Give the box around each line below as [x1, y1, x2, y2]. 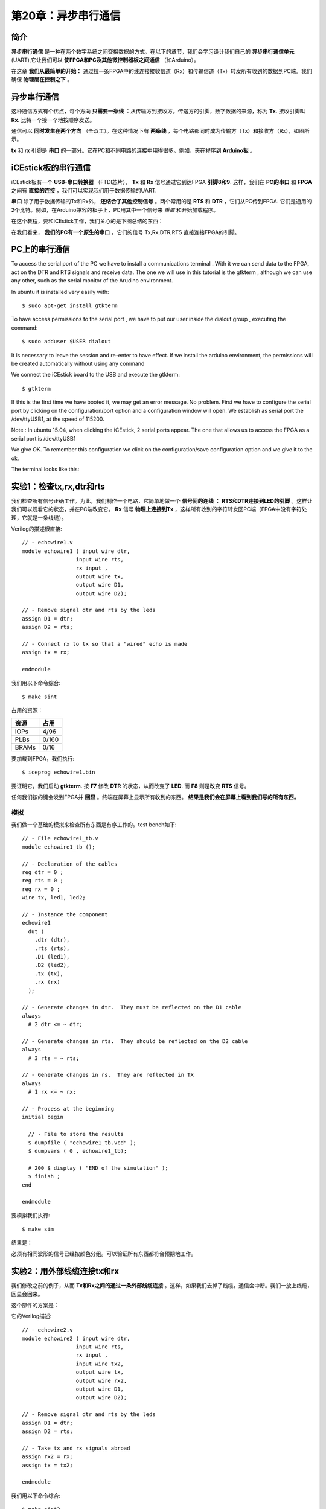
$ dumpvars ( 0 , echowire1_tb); [28, 1147, 127, 1154]
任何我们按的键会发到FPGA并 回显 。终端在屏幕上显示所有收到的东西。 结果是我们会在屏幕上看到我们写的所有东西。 [11, 793, 299, 800]
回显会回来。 [11, 1290, 43, 1298]
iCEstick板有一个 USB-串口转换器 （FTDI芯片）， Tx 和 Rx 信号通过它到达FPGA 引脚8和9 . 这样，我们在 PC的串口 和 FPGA [11, 178, 312, 185]
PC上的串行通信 [11, 244, 71, 255]
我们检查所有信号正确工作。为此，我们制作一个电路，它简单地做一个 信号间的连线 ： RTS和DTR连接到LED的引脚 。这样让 [11, 497, 313, 504]
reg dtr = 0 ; [22, 869, 63, 876]
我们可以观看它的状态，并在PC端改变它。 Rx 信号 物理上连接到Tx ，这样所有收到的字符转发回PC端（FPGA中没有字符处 [11, 506, 307, 513]
